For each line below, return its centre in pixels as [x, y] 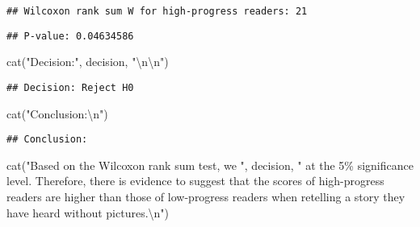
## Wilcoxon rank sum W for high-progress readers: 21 [157, 11]
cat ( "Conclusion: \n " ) [57, 113]
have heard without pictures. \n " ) [88, 212]
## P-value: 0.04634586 [70, 36]
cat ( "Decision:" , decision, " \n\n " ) [88, 62]
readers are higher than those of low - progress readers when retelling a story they [206, 196]
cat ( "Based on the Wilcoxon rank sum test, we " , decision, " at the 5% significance [210, 165]
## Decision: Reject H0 [70, 87]
